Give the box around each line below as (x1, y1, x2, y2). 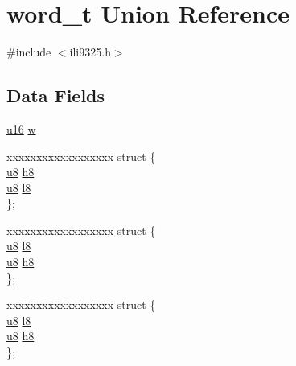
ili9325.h (69, 43, 111, 60)
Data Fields (6, 83, 105, 108)
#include (6, 43, 51, 60)
